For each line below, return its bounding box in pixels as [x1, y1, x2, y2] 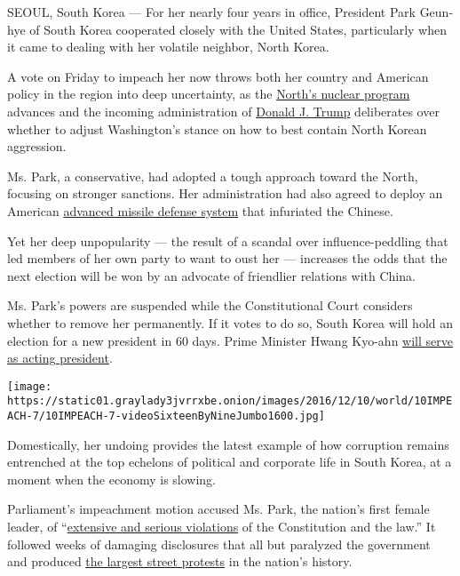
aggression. [7, 137, 67, 156]
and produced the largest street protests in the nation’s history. [7, 552, 353, 571]
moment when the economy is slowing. [7, 469, 217, 488]
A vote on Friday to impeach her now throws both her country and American [7, 67, 429, 85]
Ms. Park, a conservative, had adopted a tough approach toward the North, [7, 166, 418, 185]
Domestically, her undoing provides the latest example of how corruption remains [7, 435, 449, 453]
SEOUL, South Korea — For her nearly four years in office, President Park [7, 3, 416, 20]
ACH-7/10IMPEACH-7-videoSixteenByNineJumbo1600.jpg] [7, 410, 325, 422]
